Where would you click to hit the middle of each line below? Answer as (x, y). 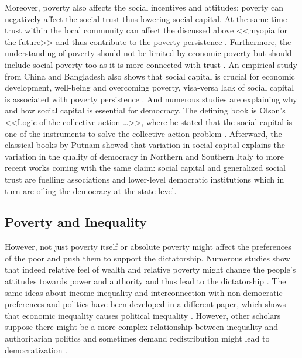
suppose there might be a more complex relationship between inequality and (142, 327)
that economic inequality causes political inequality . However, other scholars (143, 315)
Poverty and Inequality (76, 222)
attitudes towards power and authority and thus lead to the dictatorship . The (145, 281)
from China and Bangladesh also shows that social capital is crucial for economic (150, 76)
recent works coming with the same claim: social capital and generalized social (145, 168)
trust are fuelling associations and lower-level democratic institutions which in (145, 179)
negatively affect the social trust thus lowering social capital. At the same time (146, 18)
